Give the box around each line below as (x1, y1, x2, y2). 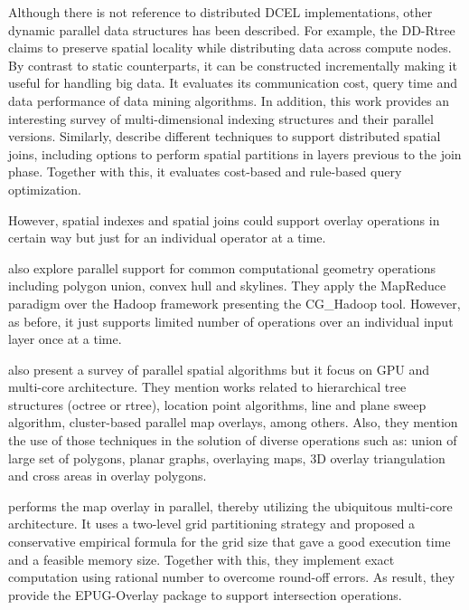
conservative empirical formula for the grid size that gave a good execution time (8, 532, 451, 551)
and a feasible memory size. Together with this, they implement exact (8, 549, 395, 568)
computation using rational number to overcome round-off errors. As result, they (8, 567, 455, 586)
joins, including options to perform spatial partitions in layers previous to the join (8, 144, 462, 163)
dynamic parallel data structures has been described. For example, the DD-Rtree (8, 20, 455, 39)
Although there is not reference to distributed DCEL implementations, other (8, 3, 433, 21)
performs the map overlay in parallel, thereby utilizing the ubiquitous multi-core (8, 496, 453, 515)
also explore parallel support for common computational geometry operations (8, 258, 436, 277)
